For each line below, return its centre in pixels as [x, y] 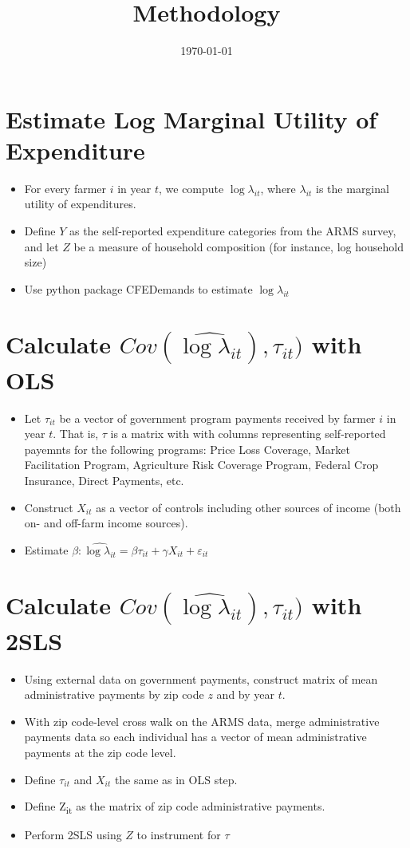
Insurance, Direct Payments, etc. [104, 480]
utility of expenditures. [80, 204]
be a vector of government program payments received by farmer [217, 418]
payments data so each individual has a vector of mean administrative [195, 737]
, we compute [191, 188]
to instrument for [179, 835]
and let [41, 246]
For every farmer [65, 188]
